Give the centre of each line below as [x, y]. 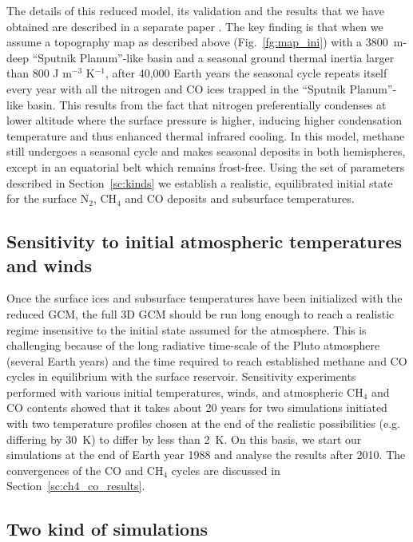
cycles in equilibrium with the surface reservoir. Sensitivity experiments [181, 376]
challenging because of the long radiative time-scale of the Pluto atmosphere [193, 345]
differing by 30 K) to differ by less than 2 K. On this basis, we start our [184, 439]
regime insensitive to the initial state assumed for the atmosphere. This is [187, 329]
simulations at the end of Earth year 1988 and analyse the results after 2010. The [206, 455]
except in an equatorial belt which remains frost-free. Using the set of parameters [206, 166]
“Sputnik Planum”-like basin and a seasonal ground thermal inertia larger [213, 57]
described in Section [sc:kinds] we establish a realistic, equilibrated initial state [200, 182]
